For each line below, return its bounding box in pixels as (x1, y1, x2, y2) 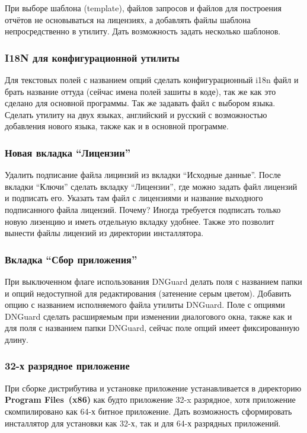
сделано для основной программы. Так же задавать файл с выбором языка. (5, 97, 276, 109)
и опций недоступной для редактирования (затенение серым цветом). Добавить (5, 286, 292, 299)
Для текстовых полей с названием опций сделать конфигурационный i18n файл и (5, 74, 299, 85)
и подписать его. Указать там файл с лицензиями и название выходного (5, 192, 263, 204)
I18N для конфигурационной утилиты (5, 50, 180, 65)
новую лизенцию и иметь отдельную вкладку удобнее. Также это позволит (5, 215, 274, 227)
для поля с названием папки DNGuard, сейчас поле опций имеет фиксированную (5, 321, 300, 334)
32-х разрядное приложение (5, 358, 130, 373)
